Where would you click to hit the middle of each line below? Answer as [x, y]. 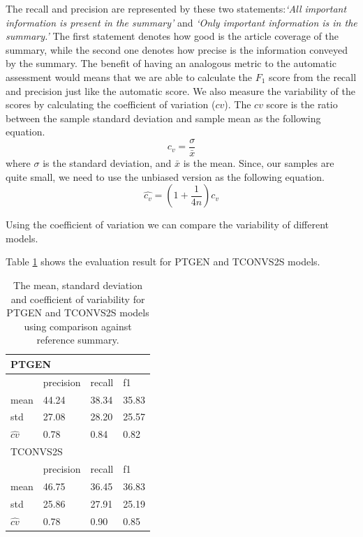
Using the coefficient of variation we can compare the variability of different [167, 225]
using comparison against [78, 326]
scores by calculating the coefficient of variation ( [111, 104]
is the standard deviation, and [107, 163]
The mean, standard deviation [78, 285]
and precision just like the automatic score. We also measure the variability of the [181, 90]
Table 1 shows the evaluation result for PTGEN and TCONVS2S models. [163, 262]
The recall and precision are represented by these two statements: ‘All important [176, 8]
